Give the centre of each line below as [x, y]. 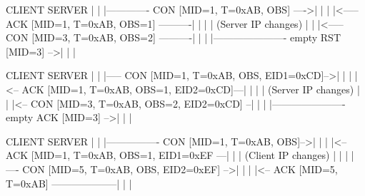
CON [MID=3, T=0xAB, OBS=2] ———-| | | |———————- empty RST [173, 37]
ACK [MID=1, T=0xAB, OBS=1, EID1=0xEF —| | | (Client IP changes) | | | [177, 155]
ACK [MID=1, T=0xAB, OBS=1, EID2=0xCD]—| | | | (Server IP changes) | [191, 89]
